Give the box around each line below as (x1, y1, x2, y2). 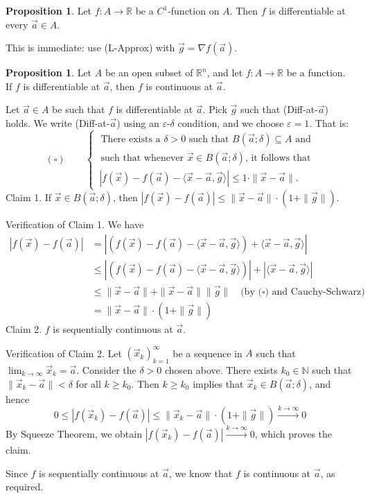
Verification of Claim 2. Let (6, 345, 122, 360)
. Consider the (76, 362, 136, 377)
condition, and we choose (177, 115, 284, 130)
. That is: (309, 115, 349, 130)
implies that (193, 376, 244, 390)
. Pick (202, 102, 227, 117)
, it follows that (245, 153, 311, 163)
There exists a (100, 134, 161, 144)
